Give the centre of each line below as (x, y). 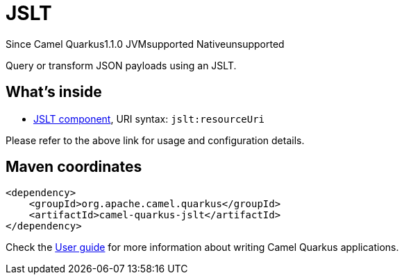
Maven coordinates (74, 167)
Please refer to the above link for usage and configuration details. (155, 140)
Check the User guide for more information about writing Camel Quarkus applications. (202, 247)
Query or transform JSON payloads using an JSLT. (121, 65)
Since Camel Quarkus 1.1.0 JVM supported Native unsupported (145, 44)
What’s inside (54, 92)
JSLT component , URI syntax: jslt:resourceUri (149, 119)
